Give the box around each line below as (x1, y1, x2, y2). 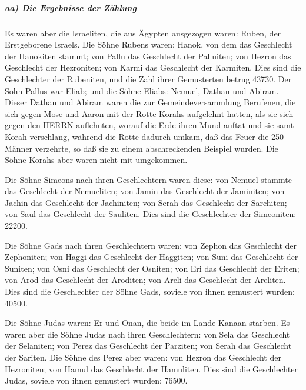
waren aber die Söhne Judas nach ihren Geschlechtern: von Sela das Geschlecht (5, 328, 290, 340)
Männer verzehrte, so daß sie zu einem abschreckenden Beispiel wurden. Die (5, 142, 278, 154)
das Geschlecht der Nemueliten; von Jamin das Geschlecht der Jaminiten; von (5, 185, 285, 197)
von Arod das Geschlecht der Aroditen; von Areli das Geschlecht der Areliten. (5, 274, 286, 286)
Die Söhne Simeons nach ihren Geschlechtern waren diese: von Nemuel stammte (5, 173, 292, 185)
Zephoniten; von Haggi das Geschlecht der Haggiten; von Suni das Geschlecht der (5, 251, 298, 263)
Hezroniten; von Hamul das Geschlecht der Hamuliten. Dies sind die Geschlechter (5, 362, 298, 375)
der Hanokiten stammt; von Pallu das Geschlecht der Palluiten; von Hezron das (5, 49, 291, 62)
